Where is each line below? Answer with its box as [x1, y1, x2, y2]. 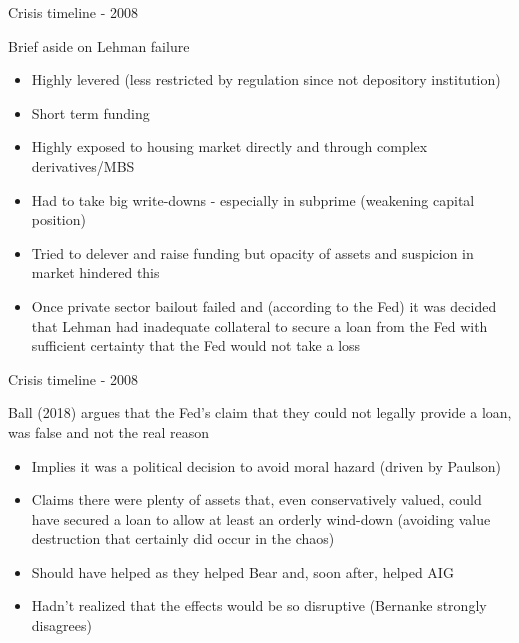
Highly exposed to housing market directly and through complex [31, 136, 428, 157]
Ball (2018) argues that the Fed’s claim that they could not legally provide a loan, [8, 402, 512, 423]
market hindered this [31, 262, 160, 283]
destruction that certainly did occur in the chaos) [31, 528, 335, 549]
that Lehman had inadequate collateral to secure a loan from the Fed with [31, 315, 488, 336]
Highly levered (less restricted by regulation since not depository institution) [31, 69, 501, 90]
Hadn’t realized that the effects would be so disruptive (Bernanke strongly [31, 595, 487, 616]
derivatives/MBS [31, 155, 135, 176]
